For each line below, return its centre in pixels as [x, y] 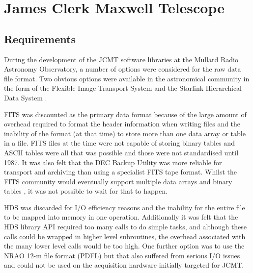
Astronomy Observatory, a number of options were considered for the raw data [123, 69]
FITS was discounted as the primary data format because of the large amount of [125, 114]
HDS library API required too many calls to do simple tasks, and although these [126, 227]
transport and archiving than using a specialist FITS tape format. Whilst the [121, 172]
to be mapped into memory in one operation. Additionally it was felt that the [121, 217]
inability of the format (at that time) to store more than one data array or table [125, 133]
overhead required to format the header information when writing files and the [122, 124]
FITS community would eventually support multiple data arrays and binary [118, 181]
